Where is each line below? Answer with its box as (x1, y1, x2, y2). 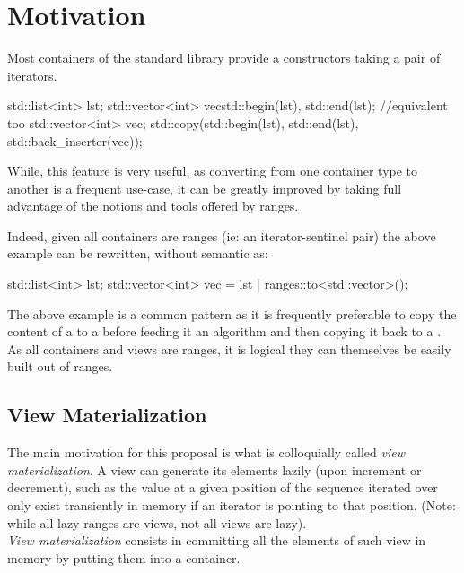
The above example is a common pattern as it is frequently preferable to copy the (7, 304, 457, 323)
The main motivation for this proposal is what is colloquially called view (7, 443, 405, 462)
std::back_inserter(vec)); (7, 131, 143, 150)
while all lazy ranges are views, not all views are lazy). (7, 513, 307, 532)
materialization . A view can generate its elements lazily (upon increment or (7, 460, 422, 479)
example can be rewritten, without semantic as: (7, 244, 268, 263)
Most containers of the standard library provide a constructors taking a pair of (7, 48, 441, 67)
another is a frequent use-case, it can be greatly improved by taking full (7, 178, 402, 197)
